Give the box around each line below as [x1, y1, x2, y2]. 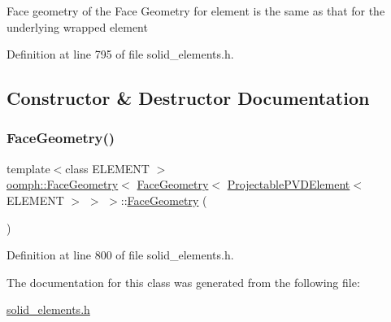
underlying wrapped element [7, 18, 148, 35]
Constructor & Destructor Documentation [7, 85, 370, 111]
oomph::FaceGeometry [7, 176, 119, 193]
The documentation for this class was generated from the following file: [7, 273, 360, 290]
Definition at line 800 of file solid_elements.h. [7, 246, 234, 263]
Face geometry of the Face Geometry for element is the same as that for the [7, 2, 385, 19]
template [7, 159, 50, 176]
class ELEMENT [65, 159, 150, 176]
